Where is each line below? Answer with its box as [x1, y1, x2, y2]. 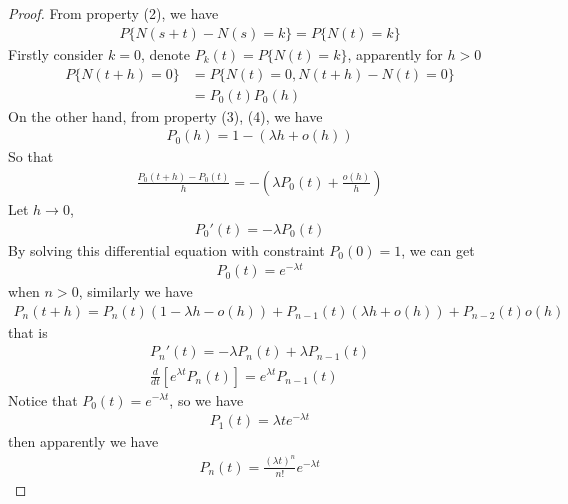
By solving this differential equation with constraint [8, 239, 325, 260]
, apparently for [347, 44, 443, 65]
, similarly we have [78, 281, 193, 302]
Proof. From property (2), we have [8, 3, 219, 24]
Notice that [8, 389, 78, 410]
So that [8, 146, 54, 167]
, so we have [169, 389, 244, 410]
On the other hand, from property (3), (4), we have [8, 105, 323, 126]
